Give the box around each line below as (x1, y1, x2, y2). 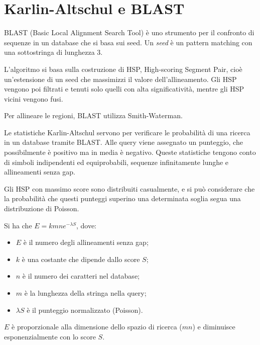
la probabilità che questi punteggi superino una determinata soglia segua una (4, 193, 241, 204)
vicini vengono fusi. (4, 93, 63, 104)
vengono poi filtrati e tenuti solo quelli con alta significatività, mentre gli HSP (4, 83, 244, 94)
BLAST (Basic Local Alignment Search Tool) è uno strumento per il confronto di (4, 27, 254, 38)
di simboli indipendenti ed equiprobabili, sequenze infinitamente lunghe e (4, 156, 229, 167)
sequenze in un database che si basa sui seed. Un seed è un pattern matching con (4, 37, 252, 47)
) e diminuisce (192, 321, 235, 332)
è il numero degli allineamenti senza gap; (23, 237, 149, 247)
